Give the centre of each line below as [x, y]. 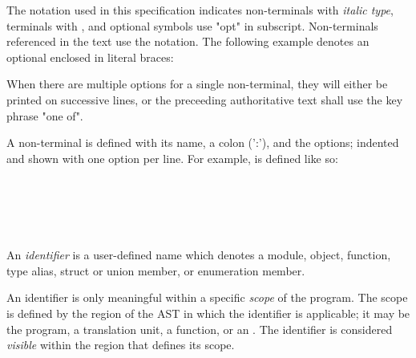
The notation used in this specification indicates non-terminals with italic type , [200, 10]
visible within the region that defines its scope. [121, 345]
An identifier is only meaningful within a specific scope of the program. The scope [207, 297]
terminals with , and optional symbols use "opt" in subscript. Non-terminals [192, 25]
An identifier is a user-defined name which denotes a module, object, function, [199, 255]
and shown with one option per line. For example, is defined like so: [172, 158]
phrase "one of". [45, 115]
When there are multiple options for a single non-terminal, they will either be [197, 84]
